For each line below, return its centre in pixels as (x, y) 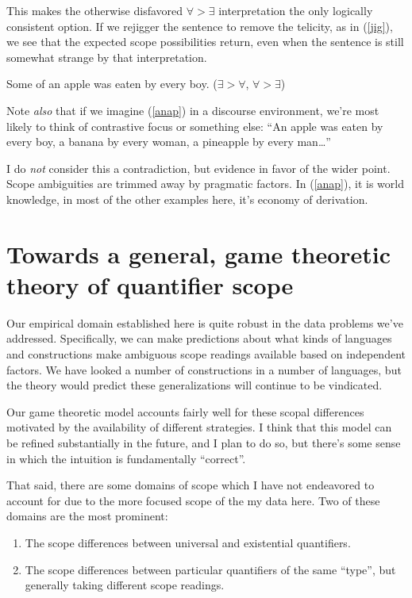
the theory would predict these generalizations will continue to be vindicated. (194, 385)
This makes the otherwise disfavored (95, 10)
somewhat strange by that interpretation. (107, 57)
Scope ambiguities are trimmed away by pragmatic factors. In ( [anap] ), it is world (205, 184)
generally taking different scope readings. (125, 585)
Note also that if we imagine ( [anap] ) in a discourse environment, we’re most (193, 110)
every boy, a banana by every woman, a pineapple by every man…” (169, 142)
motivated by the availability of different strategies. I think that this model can (199, 427)
